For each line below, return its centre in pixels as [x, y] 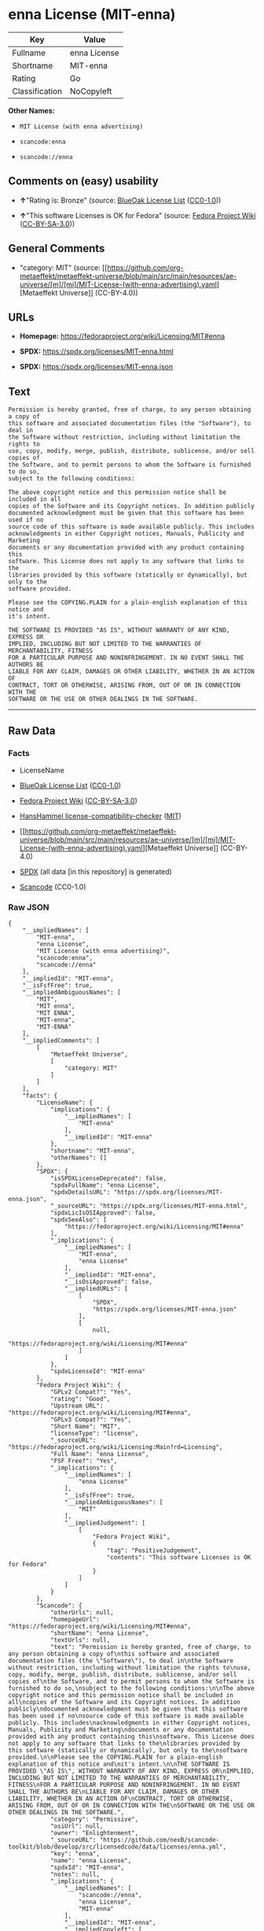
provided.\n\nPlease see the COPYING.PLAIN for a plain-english [115, 1758]
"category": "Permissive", [94, 1820]
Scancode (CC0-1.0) [53, 887]
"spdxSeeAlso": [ [79, 1220]
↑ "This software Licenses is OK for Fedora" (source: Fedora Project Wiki [137, 215]
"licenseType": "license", [94, 1434]
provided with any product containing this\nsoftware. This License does [132, 1737]
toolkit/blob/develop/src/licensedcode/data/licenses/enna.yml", [117, 1847]
